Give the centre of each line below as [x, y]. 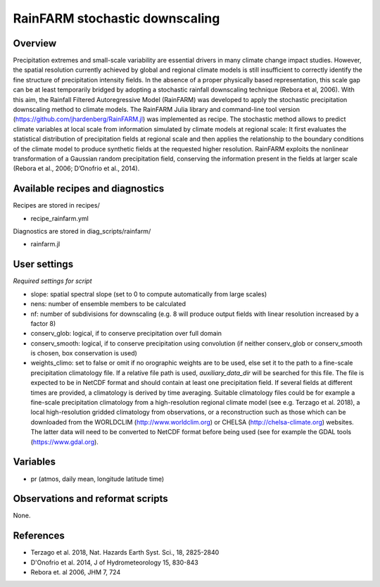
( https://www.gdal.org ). [64, 442]
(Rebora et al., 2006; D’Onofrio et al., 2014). [76, 168]
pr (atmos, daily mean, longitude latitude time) [97, 479]
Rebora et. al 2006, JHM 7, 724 [76, 572]
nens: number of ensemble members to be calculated [108, 304]
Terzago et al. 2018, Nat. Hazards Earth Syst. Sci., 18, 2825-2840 [125, 553]
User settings [43, 264]
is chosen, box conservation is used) [84, 353]
